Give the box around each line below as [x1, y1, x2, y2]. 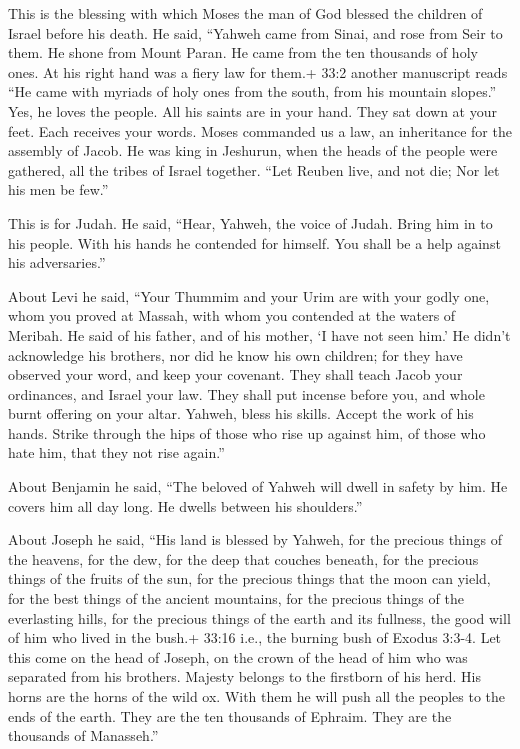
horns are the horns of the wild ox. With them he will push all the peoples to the [8, 686, 506, 706]
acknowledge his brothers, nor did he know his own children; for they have [8, 344, 463, 365]
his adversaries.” [8, 252, 106, 273]
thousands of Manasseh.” [8, 725, 159, 746]
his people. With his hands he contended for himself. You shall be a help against [8, 232, 501, 253]
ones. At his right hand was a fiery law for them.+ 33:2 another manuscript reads [8, 61, 508, 82]
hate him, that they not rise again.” [8, 442, 225, 463]
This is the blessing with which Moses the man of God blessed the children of [8, 3, 483, 23]
